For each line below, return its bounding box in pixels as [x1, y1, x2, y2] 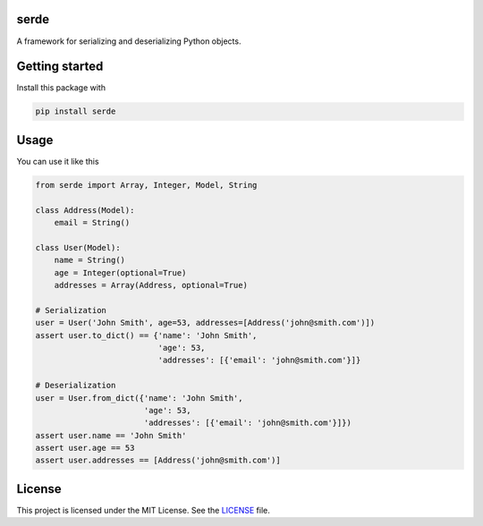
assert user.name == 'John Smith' [35, 430, 187, 440]
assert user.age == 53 [35, 443, 135, 454]
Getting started [16, 59, 104, 74]
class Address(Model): [35, 205, 135, 215]
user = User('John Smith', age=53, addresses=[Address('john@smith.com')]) [35, 318, 376, 328]
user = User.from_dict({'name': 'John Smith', [35, 393, 243, 403]
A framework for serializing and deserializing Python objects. [16, 36, 241, 47]
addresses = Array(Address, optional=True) [54, 280, 248, 291]
